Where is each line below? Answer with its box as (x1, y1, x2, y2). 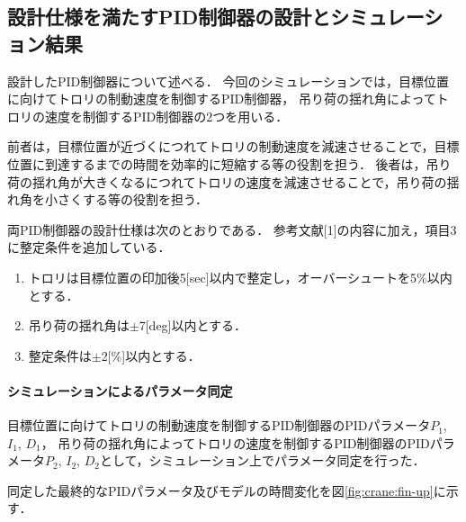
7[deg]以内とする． (139, 316, 247, 335)
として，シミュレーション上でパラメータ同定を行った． (99, 451, 426, 470)
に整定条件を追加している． (7, 238, 171, 256)
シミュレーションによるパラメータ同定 (7, 381, 233, 400)
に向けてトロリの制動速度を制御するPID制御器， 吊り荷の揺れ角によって (7, 89, 436, 108)
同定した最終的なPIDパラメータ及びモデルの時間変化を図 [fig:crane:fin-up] (7, 481, 434, 499)
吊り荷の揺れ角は (28, 316, 130, 335)
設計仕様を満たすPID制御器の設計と (7, 3, 331, 31)
